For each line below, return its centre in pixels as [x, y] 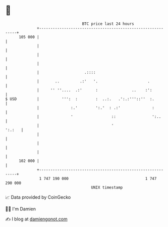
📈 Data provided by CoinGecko [38, 197]
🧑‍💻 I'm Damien [21, 209]
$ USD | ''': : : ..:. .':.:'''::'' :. [80, 99]
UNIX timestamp [107, 187]
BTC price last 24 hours [108, 24]
